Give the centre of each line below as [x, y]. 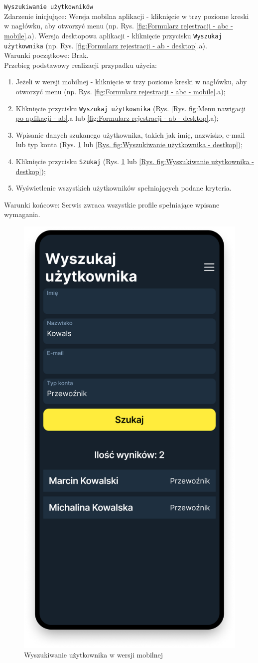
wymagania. [22, 214]
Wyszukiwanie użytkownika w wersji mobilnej [94, 655]
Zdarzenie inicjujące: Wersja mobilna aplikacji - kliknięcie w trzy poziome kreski [127, 16]
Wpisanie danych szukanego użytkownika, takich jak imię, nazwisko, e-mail [130, 134]
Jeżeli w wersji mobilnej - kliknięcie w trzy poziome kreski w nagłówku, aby [131, 82]
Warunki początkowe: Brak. [46, 55]
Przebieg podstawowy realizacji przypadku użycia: [80, 65]
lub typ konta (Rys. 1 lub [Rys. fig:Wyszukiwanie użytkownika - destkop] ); [129, 144]
